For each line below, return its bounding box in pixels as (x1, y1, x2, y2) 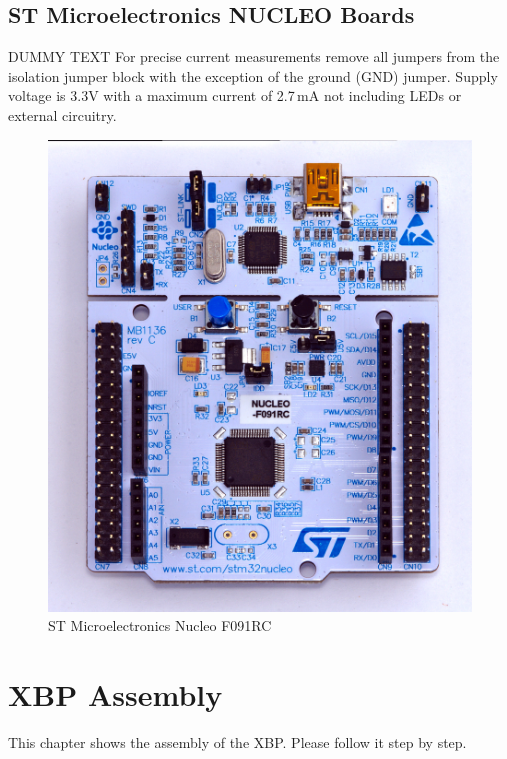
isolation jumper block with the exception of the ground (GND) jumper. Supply (8, 65, 498, 86)
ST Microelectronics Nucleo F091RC (48, 615, 272, 636)
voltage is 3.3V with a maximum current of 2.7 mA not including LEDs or (8, 85, 462, 106)
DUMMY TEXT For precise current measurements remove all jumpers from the (8, 46, 500, 67)
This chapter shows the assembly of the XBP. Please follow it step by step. (8, 731, 467, 752)
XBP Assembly (8, 673, 223, 714)
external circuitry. (8, 104, 117, 125)
